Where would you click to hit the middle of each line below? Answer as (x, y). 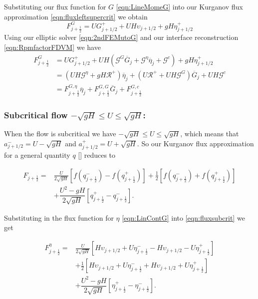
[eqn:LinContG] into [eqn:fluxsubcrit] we (183, 217)
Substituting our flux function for (55, 6)
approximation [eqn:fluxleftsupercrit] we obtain (76, 16)
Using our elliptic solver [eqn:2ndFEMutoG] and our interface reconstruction (121, 37)
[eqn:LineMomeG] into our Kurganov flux (179, 6)
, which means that (210, 134)
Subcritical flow (36, 115)
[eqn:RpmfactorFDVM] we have (52, 47)
